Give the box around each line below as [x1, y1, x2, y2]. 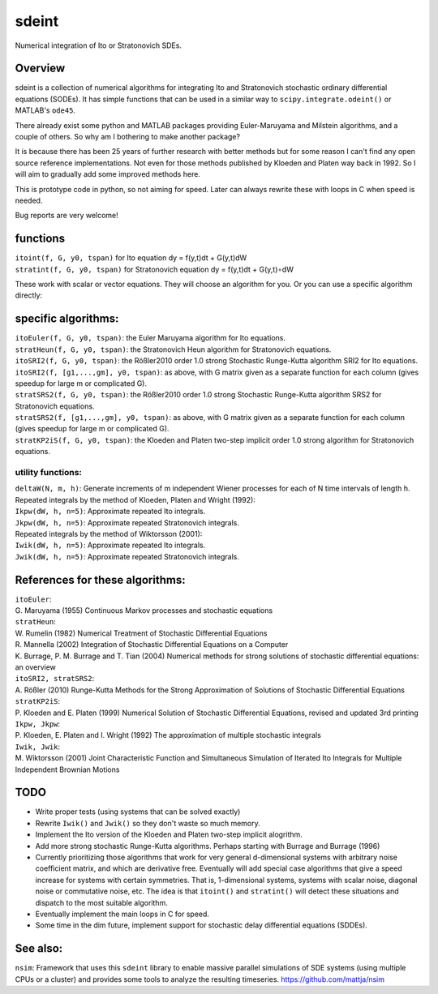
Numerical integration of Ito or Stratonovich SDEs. [15, 41, 182, 50]
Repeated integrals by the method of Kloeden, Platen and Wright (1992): [15, 495, 255, 504]
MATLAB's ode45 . [15, 105, 76, 115]
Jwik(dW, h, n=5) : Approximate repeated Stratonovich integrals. [15, 551, 239, 561]
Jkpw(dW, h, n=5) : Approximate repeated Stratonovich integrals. [15, 517, 239, 527]
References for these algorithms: [15, 572, 186, 587]
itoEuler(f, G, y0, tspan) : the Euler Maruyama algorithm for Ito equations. [15, 333, 286, 343]
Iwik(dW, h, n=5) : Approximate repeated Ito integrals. [15, 540, 206, 551]
